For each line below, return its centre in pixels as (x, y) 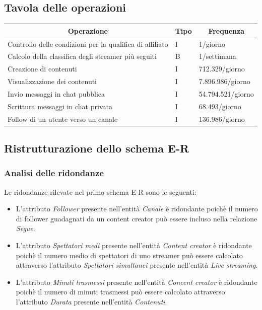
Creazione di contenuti (42, 69)
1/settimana (217, 56)
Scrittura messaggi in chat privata (60, 106)
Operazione (88, 30)
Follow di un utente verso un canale (63, 119)
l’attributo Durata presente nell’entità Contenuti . (91, 302)
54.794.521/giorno (226, 93)
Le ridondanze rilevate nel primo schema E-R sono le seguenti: (100, 191)
